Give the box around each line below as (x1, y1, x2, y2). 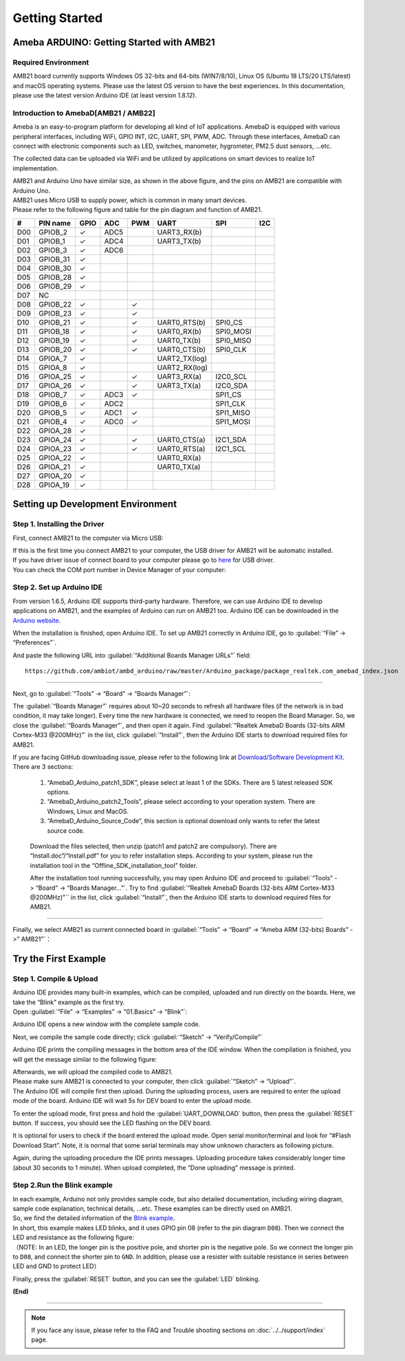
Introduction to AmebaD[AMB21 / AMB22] (12, 108, 156, 118)
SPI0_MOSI (215, 327, 252, 336)
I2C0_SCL (215, 371, 248, 381)
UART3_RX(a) (157, 371, 202, 381)
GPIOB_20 (39, 345, 72, 354)
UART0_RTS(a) (157, 444, 206, 453)
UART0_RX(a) (157, 453, 201, 462)
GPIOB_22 (39, 299, 72, 309)
